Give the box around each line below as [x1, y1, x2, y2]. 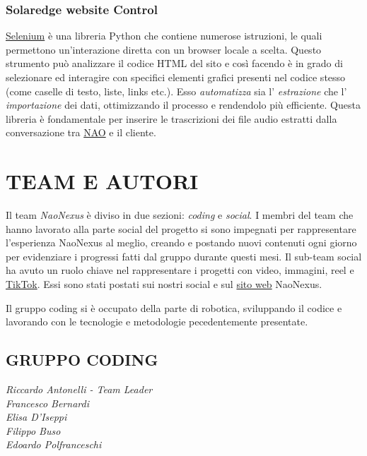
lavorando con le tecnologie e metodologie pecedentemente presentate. [6, 314, 308, 329]
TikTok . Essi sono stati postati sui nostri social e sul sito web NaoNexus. [6, 277, 322, 292]
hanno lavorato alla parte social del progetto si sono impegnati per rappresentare [6, 221, 356, 236]
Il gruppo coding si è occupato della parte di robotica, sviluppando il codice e [6, 300, 342, 315]
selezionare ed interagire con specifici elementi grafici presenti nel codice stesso [6, 70, 346, 84]
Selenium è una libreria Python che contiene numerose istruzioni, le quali [6, 28, 322, 43]
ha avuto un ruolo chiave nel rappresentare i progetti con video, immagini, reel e [6, 263, 354, 277]
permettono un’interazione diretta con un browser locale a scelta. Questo [6, 42, 322, 56]
